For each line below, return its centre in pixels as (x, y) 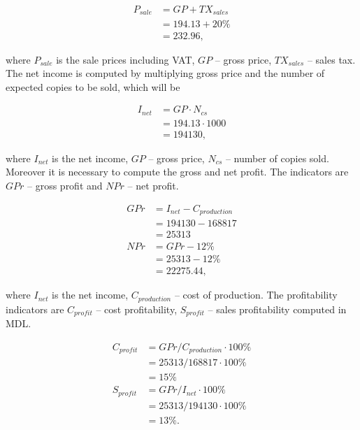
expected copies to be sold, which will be (93, 86)
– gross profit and (65, 186)
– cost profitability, (137, 309)
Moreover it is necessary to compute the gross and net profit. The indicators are (177, 172)
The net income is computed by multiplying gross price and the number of (165, 73)
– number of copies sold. (277, 158)
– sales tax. (331, 59)
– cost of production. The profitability (256, 295)
